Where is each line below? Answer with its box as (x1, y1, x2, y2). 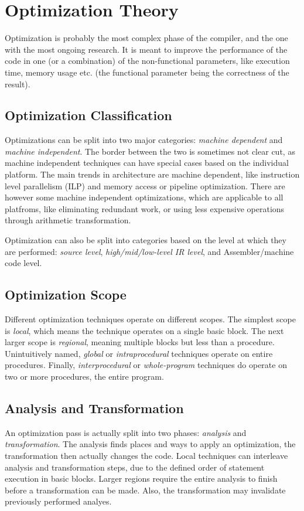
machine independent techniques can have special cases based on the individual (5, 156, 289, 169)
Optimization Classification (5, 106, 172, 124)
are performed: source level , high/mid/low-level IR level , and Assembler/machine (5, 245, 294, 257)
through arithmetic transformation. (5, 214, 131, 226)
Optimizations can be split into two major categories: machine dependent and (5, 134, 283, 146)
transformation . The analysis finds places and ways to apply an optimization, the (5, 438, 296, 450)
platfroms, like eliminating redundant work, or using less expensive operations (5, 202, 285, 214)
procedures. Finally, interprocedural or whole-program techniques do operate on (5, 359, 287, 371)
